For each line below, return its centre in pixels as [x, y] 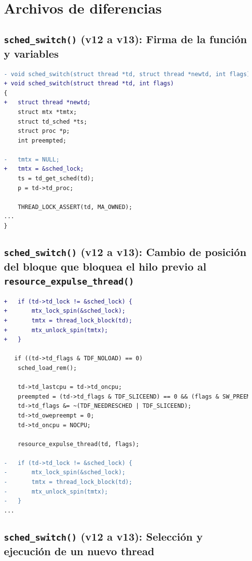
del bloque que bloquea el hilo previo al [105, 266]
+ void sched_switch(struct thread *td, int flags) [89, 84]
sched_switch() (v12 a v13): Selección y [103, 536]
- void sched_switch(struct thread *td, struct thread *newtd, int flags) [127, 74]
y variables [31, 53]
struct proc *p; [44, 131]
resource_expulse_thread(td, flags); [79, 444]
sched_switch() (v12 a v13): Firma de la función [126, 39]
